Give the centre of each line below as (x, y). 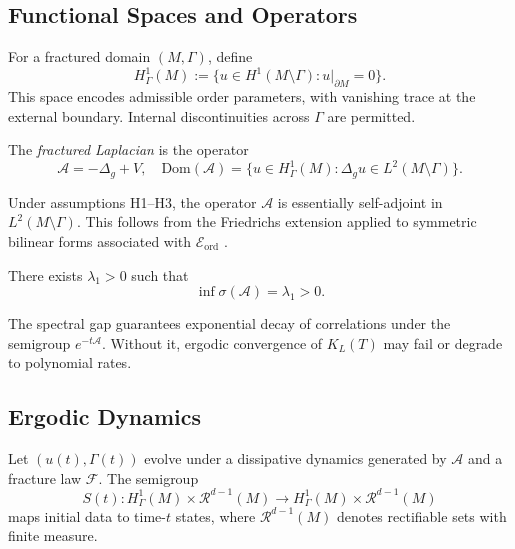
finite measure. (53, 535)
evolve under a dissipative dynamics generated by (295, 458)
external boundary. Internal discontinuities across (159, 115)
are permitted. (371, 115)
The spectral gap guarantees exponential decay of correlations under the (229, 323)
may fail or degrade (443, 342)
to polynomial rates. (70, 362)
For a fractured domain (79, 56)
